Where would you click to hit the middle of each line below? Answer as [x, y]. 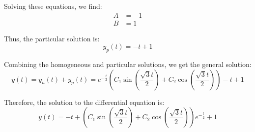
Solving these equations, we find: [53, 6]
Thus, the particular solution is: [52, 38]
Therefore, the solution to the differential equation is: [84, 102]
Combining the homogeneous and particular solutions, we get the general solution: [128, 64]
